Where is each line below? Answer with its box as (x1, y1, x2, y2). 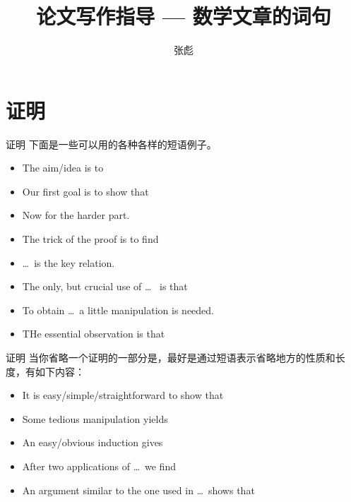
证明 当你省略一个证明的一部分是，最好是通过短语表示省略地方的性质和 (6, 350, 335, 364)
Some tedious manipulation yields (22, 411, 168, 426)
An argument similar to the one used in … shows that (22, 482, 255, 497)
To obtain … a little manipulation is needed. (22, 302, 215, 317)
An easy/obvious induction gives (22, 435, 163, 450)
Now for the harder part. (22, 208, 130, 222)
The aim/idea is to (22, 160, 104, 175)
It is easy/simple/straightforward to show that (22, 388, 224, 402)
